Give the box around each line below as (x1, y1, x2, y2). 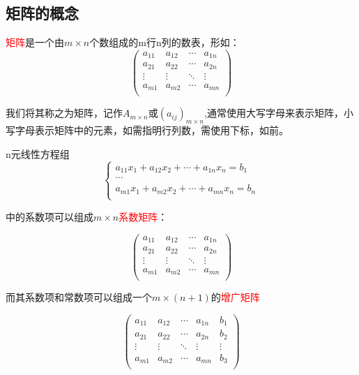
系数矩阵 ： (119, 209, 168, 223)
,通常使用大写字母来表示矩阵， (204, 105, 344, 120)
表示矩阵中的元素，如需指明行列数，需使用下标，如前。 (34, 123, 289, 138)
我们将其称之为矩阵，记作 (6, 105, 123, 120)
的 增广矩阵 (211, 290, 260, 304)
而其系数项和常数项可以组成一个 (6, 290, 152, 304)
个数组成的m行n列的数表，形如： (89, 35, 240, 50)
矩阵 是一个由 (6, 35, 64, 50)
